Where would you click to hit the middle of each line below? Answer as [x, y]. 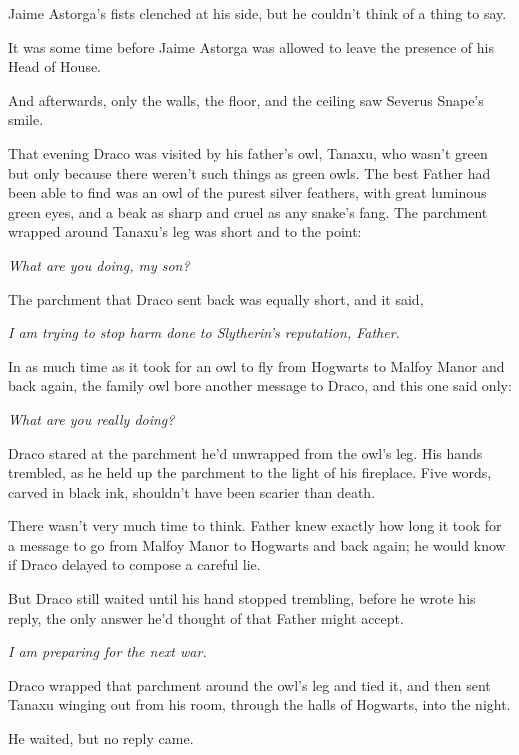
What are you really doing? [91, 418]
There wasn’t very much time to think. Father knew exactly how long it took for [255, 525]
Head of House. [55, 66]
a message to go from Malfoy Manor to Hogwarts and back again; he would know [257, 544]
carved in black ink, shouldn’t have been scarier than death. [192, 491]
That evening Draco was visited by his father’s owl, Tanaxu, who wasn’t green [248, 152]
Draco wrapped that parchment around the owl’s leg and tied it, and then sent [249, 684]
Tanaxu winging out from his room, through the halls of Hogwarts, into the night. [259, 704]
